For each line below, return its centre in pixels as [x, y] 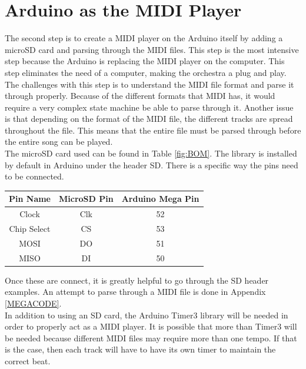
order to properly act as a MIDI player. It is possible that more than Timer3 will [151, 326]
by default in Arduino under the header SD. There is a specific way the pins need [152, 164]
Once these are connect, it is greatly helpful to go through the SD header [137, 280]
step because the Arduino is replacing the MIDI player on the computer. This [145, 61]
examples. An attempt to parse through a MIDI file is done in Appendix [135, 292]
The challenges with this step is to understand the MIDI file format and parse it [149, 84]
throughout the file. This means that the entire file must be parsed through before [153, 130]
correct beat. [28, 360]
